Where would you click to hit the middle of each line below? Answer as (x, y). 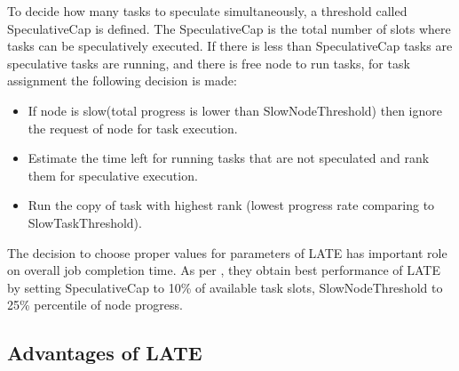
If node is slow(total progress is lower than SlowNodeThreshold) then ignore (235, 110)
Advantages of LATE (105, 353)
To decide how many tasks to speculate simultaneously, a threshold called (207, 11)
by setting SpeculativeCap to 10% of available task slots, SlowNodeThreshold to (225, 287)
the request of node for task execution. (133, 128)
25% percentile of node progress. (95, 305)
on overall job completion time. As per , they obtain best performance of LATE (224, 270)
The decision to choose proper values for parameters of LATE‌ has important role (227, 252)
